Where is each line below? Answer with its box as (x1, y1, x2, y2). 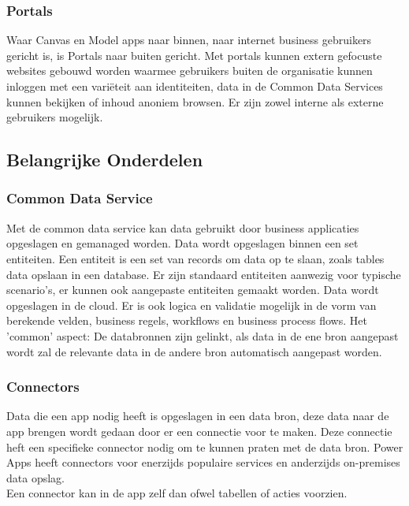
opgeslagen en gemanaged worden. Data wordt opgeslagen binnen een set (6, 235, 359, 251)
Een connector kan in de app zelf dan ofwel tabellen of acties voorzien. (6, 485, 348, 501)
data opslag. (6, 469, 65, 486)
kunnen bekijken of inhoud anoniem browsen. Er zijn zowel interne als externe (6, 93, 384, 110)
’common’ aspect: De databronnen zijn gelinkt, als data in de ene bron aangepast (6, 327, 399, 344)
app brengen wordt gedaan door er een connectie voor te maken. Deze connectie (6, 422, 392, 439)
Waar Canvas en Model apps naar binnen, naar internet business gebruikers (6, 32, 372, 48)
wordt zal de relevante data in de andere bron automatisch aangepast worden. (6, 343, 382, 359)
